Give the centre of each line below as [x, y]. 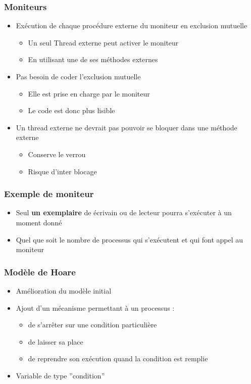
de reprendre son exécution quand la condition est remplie [118, 358]
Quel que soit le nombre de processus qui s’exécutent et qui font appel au [130, 239]
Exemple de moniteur [49, 194]
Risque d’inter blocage [62, 171]
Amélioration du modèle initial [64, 290]
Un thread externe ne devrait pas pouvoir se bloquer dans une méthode [127, 127]
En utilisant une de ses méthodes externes [93, 59]
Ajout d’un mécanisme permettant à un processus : [95, 307]
